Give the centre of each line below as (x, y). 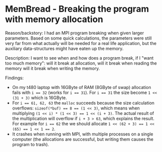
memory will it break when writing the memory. (53, 68)
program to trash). (31, 144)
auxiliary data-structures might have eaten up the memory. (64, 48)
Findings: (14, 78)
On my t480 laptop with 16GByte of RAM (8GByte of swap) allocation (81, 87)
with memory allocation (54, 19)
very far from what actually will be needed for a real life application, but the (81, 43)
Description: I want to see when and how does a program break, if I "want (79, 58)
